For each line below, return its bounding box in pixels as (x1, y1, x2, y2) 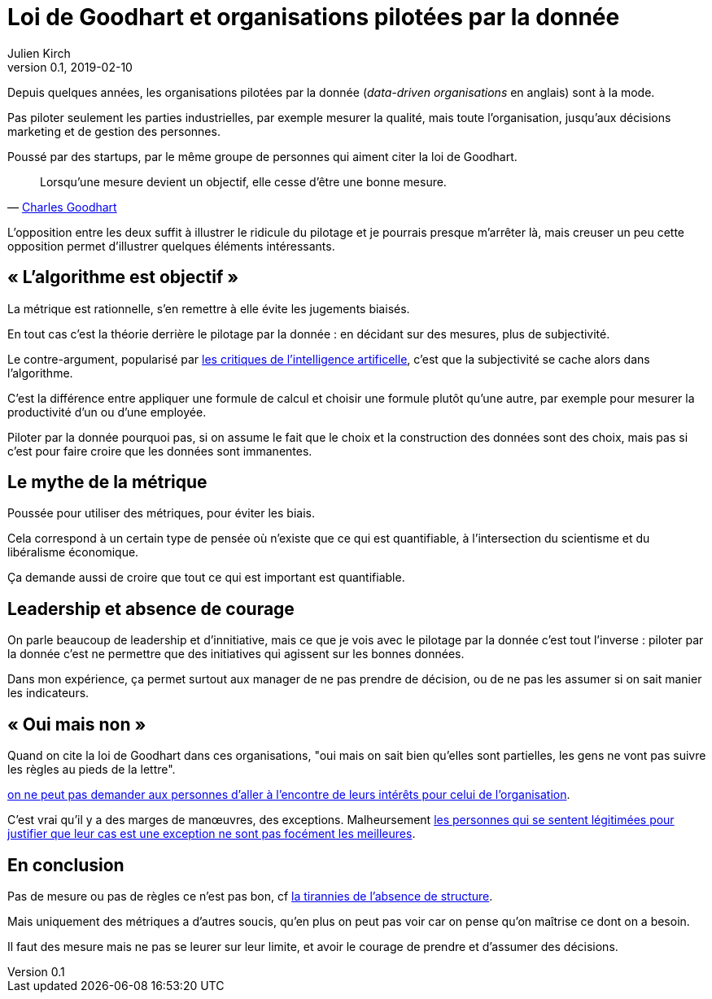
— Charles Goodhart (7, 199, 117, 214)
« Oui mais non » (7, 713, 146, 735)
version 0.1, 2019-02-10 (7, 59, 133, 74)
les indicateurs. (7, 686, 90, 700)
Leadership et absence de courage (7, 598, 295, 619)
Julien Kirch (7, 46, 71, 60)
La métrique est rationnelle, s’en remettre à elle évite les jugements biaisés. (7, 301, 410, 316)
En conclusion (7, 854, 124, 875)
